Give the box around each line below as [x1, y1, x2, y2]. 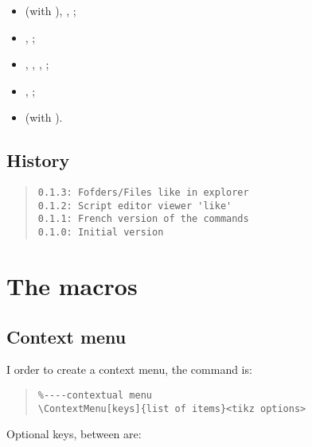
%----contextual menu [37, 389, 152, 401]
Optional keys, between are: [6, 426, 142, 442]
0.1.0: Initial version [37, 227, 164, 239]
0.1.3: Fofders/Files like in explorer [37, 187, 249, 199]
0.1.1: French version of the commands [37, 213, 249, 225]
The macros [6, 269, 138, 301]
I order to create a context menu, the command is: [6, 361, 252, 378]
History [6, 148, 70, 173]
